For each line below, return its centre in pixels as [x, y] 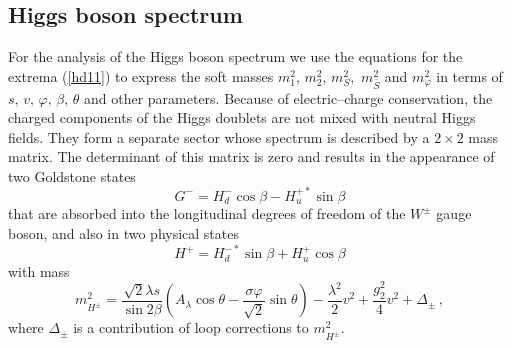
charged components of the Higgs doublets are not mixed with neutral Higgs [242, 117]
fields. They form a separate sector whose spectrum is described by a [219, 136]
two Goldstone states [72, 175]
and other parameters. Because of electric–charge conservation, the [288, 97]
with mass [39, 270]
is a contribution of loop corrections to [191, 327]
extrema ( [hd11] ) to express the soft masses [141, 75]
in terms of [469, 75]
